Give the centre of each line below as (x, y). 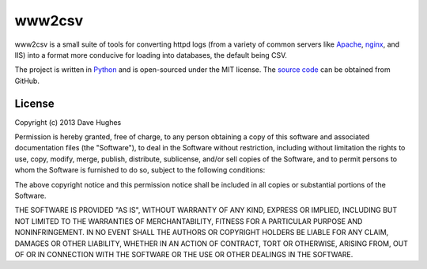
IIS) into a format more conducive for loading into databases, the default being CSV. (151, 55)
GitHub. (27, 81)
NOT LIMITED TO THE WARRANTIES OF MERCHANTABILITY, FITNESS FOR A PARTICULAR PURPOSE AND (189, 221)
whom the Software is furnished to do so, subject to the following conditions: (140, 170)
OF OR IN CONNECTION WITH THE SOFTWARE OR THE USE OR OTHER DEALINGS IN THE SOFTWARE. (184, 254)
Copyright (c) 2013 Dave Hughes (68, 122)
